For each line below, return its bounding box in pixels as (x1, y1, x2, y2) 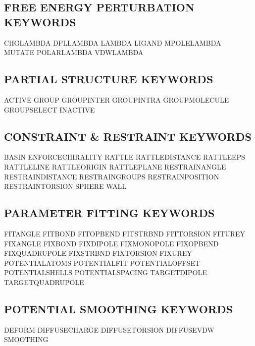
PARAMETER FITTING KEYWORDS (4, 205, 215, 221)
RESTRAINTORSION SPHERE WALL (4, 181, 126, 191)
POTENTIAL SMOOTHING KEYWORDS (4, 301, 233, 316)
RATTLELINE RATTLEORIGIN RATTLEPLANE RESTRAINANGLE (4, 161, 226, 172)
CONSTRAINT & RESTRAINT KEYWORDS (4, 128, 252, 144)
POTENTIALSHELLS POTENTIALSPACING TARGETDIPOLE (4, 267, 207, 278)
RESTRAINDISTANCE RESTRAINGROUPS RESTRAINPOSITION (4, 171, 219, 181)
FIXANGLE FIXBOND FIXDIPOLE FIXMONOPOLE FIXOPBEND (4, 238, 219, 248)
